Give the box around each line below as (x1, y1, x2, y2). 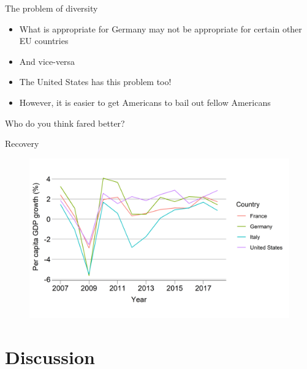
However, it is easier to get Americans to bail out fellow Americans (19, 95, 271, 108)
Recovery (5, 137, 39, 150)
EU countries (19, 34, 69, 47)
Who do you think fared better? (5, 116, 125, 129)
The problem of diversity (5, 2, 98, 14)
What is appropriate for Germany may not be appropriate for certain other (19, 22, 302, 35)
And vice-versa (19, 54, 75, 67)
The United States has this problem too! (19, 75, 172, 88)
